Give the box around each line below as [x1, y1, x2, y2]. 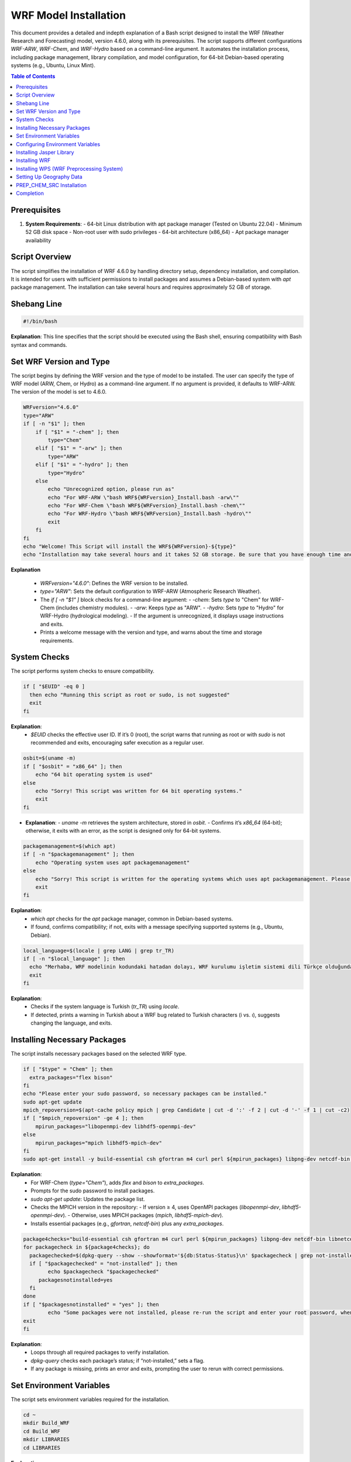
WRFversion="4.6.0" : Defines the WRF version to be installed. [40, 580, 188, 587]
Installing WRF [16, 157, 51, 164]
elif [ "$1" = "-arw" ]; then [35, 445, 122, 451]
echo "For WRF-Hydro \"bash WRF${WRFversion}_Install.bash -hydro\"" [47, 511, 252, 517]
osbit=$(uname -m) [23, 755, 76, 761]
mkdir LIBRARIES [23, 1436, 70, 1443]
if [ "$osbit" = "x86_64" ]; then [23, 763, 122, 770]
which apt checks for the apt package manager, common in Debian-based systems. [30, 915, 233, 922]
